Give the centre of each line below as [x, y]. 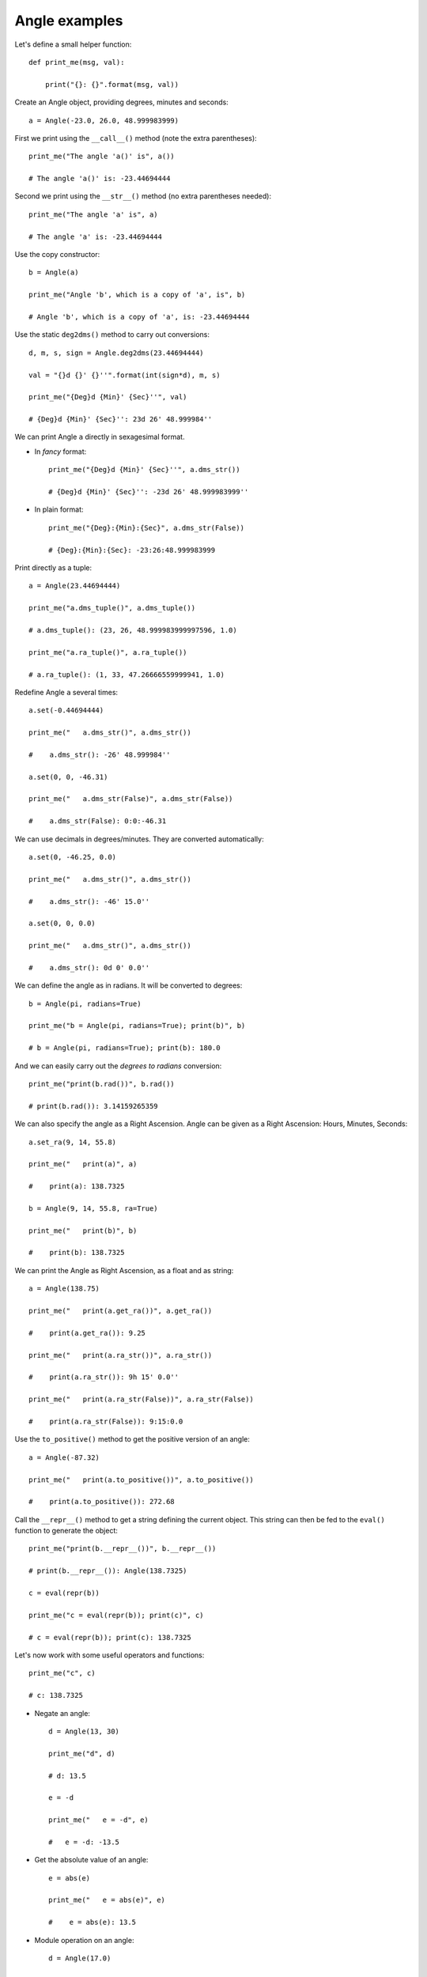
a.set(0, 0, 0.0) [62, 924]
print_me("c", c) [62, 1673]
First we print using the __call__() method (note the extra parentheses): [136, 138]
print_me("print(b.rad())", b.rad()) [102, 1084]
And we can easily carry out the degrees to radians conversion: [118, 1066]
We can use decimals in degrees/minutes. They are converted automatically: [139, 839]
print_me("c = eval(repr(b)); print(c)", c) [117, 1615]
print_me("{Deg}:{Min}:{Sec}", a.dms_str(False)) [147, 527]
